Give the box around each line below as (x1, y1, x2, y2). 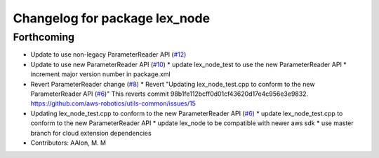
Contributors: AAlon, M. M (30, 138, 107, 147)
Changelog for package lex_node (13, 10, 211, 26)
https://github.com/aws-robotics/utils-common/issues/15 (30, 99, 197, 108)
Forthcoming (13, 31, 75, 43)
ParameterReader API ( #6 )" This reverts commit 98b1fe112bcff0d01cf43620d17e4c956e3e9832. (30, 89, 309, 98)
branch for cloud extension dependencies (30, 129, 152, 137)
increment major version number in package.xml (30, 70, 171, 78)
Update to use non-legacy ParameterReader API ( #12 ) (30, 50, 187, 59)
